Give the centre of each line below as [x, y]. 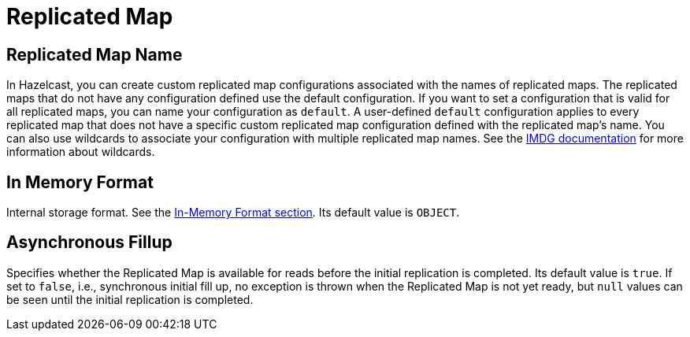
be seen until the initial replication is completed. [130, 299]
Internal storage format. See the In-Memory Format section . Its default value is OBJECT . [233, 213]
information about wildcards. [81, 152]
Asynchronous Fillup [89, 243]
